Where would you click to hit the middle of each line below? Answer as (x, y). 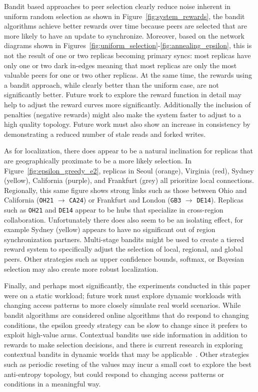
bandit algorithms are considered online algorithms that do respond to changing (126, 315)
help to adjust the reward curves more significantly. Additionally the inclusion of (127, 104)
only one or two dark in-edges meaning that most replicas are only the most (120, 65)
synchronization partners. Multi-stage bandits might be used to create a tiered (124, 239)
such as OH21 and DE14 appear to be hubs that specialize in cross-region (114, 209)
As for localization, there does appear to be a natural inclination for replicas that (128, 151)
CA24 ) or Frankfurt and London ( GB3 (125, 200)
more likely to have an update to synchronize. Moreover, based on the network (124, 35)
